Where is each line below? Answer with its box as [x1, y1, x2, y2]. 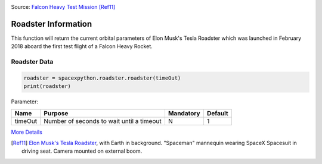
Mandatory [168, 109, 200, 117]
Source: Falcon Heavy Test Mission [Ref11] [11, 4, 116, 10]
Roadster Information [11, 18, 92, 29]
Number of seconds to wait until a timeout [44, 116, 162, 125]
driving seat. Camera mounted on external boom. [21, 147, 143, 154]
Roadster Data [11, 58, 54, 66]
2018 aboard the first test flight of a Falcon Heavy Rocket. [11, 43, 153, 50]
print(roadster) [23, 83, 72, 90]
